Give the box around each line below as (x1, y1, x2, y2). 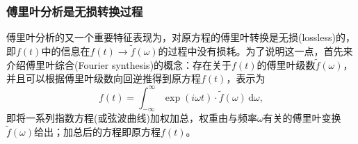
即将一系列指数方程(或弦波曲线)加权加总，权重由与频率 (6, 111, 257, 125)
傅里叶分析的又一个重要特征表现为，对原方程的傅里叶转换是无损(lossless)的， (6, 30, 355, 45)
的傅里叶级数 (257, 57, 316, 72)
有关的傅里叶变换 (263, 111, 341, 125)
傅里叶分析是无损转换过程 (6, 2, 143, 19)
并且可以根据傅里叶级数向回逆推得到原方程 (6, 71, 201, 86)
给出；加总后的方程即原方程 (34, 125, 161, 139)
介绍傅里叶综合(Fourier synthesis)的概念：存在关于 (6, 57, 232, 72)
